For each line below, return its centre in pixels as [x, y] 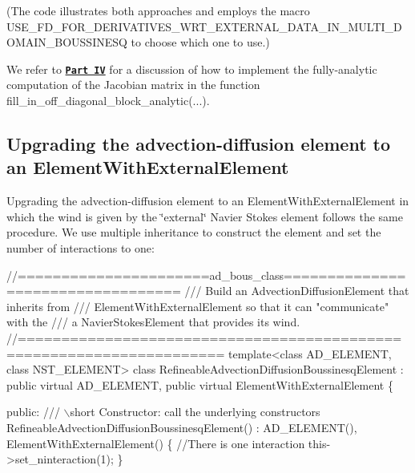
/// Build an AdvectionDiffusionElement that [297, 291]
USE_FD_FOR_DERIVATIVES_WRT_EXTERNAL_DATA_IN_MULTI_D [204, 26]
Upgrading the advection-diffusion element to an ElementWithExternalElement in [208, 201]
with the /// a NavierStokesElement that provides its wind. [153, 322]
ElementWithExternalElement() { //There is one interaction [156, 443]
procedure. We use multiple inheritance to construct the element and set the [194, 232]
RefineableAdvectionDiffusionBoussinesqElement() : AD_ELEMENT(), [182, 427]
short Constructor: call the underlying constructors [195, 412]
